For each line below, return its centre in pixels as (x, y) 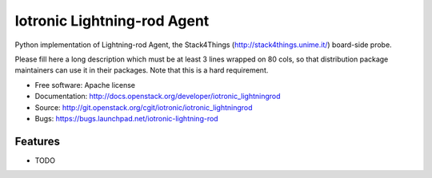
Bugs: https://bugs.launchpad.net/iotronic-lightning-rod (127, 118)
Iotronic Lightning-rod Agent (112, 21)
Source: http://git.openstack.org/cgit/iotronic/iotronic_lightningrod (144, 107)
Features (37, 141)
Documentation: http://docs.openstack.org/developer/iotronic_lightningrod (158, 97)
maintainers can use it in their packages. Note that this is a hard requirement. (142, 70)
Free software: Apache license (85, 85)
